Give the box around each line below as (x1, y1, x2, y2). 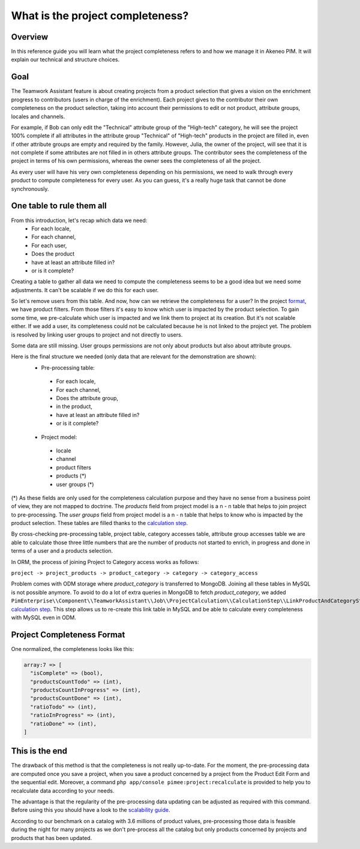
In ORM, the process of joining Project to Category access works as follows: (11, 558, 199, 565)
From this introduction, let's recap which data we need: (11, 217, 148, 224)
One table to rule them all (11, 201, 107, 211)
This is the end (11, 746, 68, 756)
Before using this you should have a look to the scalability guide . (11, 806, 170, 814)
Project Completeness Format (11, 629, 125, 640)
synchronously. (11, 185, 49, 192)
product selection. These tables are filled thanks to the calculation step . (11, 520, 188, 527)
